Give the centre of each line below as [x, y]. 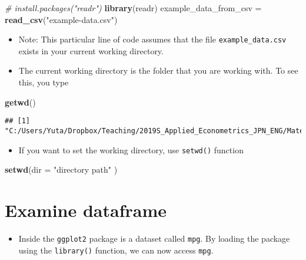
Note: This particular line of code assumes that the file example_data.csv [152, 39]
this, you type [44, 82]
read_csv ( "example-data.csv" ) [61, 19]
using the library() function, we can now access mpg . [116, 250]
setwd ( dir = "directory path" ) [61, 170]
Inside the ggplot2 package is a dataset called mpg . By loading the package [154, 238]
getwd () [20, 102]
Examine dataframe [86, 210]
